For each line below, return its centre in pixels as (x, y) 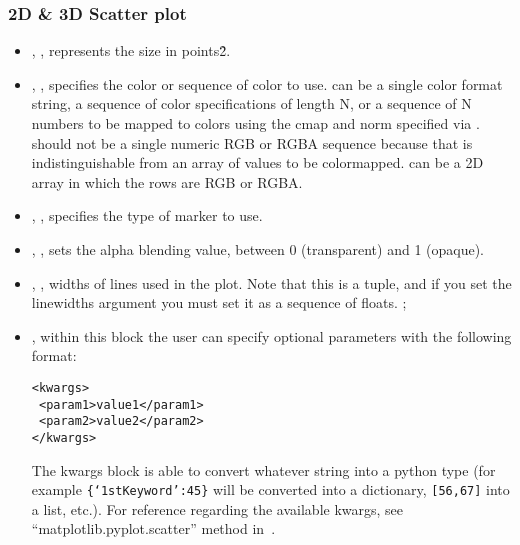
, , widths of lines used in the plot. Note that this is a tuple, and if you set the (271, 282)
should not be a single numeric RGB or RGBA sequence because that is (252, 142)
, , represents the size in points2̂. (131, 50)
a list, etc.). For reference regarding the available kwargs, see (217, 508)
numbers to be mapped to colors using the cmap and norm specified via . (255, 123)
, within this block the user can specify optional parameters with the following (271, 335)
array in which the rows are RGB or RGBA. (167, 181)
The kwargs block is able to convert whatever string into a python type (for (263, 469)
